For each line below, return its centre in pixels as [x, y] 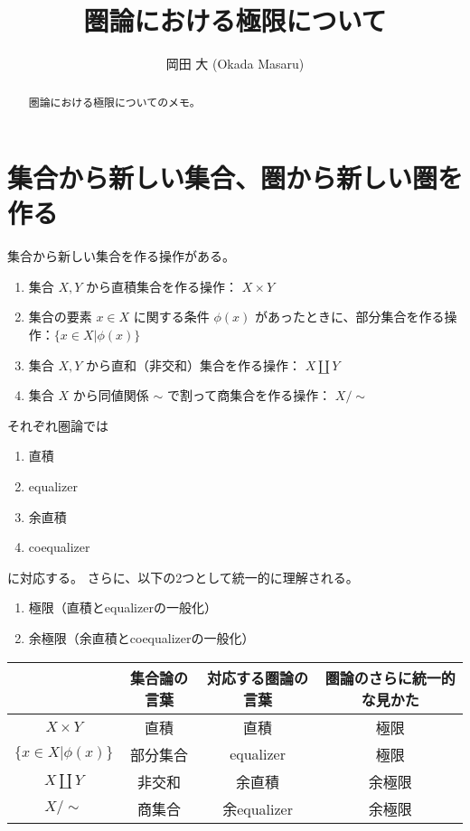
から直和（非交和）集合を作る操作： [194, 364]
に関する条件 [171, 317]
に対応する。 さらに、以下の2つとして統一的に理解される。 [183, 577]
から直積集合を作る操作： [162, 286]
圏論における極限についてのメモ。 [114, 102]
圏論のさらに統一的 [390, 677]
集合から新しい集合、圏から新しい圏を [235, 177]
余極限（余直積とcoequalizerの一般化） [141, 638]
